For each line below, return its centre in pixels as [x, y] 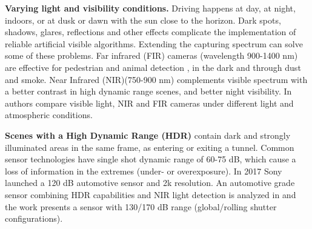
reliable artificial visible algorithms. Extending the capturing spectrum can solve [154, 43]
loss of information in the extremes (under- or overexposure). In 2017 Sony [144, 171]
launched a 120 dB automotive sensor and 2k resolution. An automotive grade [150, 183]
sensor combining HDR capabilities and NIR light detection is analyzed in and [151, 194]
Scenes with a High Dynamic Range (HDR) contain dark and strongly [148, 135]
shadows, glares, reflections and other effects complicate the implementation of [151, 32]
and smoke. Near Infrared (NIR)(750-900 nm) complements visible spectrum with [156, 79]
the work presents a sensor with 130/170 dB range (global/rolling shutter [141, 206]
